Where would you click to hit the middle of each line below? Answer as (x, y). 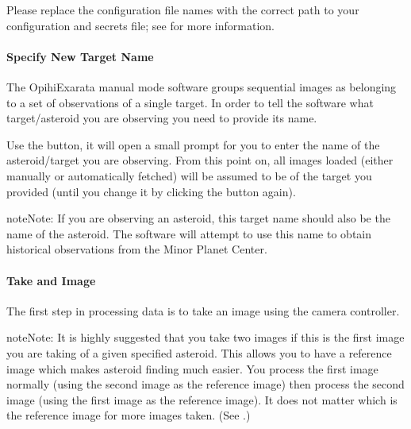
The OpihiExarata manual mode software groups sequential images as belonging (202, 86)
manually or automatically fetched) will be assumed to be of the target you (189, 175)
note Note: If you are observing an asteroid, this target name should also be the (198, 218)
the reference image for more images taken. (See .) (129, 415)
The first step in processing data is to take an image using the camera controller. (203, 310)
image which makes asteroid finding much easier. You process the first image (192, 368)
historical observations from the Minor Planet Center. (137, 249)
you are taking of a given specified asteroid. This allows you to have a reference (199, 352)
